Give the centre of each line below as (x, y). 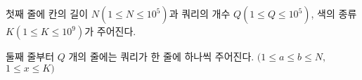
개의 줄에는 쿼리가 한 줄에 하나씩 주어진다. (161, 56)
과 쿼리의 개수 (200, 13)
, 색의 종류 (334, 13)
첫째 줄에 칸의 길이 (47, 13)
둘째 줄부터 (30, 56)
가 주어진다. (110, 31)
